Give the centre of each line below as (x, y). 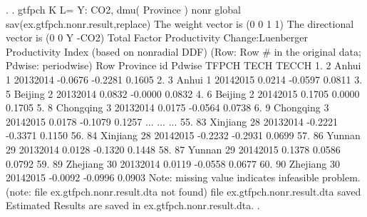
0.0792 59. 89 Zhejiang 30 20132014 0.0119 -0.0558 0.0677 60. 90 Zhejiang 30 (173, 163)
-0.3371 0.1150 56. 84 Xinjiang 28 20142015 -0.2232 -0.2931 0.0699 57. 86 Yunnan (183, 135)
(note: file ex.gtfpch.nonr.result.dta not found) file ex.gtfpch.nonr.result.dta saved (183, 191)
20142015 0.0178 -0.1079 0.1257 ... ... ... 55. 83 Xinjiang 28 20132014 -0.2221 (172, 121)
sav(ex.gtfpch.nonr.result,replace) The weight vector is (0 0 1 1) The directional (180, 23)
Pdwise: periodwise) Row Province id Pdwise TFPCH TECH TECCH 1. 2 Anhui (183, 65)
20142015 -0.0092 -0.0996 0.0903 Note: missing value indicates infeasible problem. (183, 177)
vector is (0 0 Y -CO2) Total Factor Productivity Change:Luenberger (157, 37)
